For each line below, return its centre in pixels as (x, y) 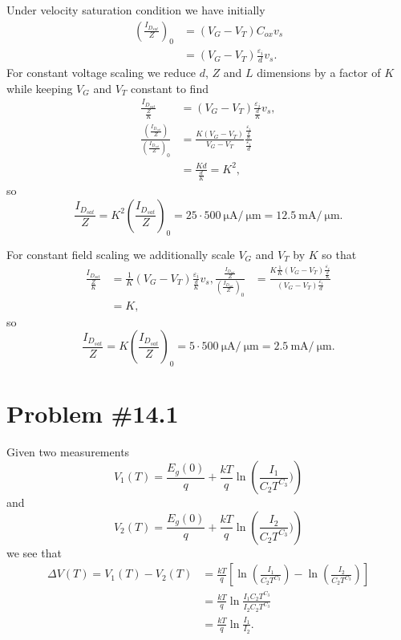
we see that (34, 552)
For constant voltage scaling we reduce (101, 73)
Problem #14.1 (93, 413)
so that (339, 254)
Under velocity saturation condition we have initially (136, 10)
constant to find (170, 88)
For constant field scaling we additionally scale (121, 254)
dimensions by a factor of (319, 73)
